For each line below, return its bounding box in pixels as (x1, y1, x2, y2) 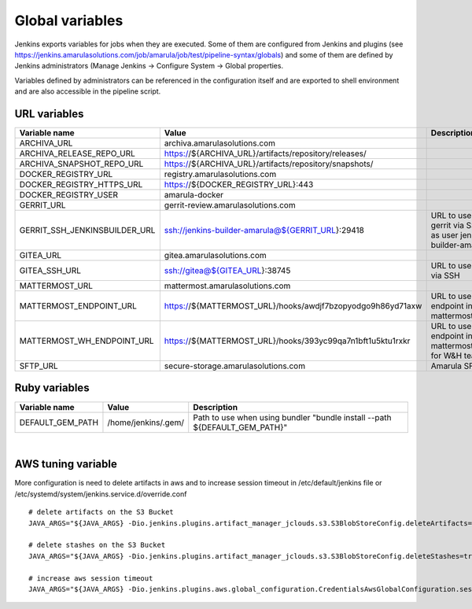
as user (430, 230, 459, 241)
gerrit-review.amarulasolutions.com (164, 200, 296, 211)
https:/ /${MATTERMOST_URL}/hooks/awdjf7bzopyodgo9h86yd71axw (164, 301, 422, 312)
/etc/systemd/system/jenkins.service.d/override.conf (14, 489, 187, 499)
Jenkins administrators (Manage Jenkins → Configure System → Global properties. (14, 61, 283, 71)
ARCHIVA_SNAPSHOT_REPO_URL (19, 158, 144, 169)
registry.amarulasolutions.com (164, 169, 277, 180)
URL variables (14, 107, 84, 120)
